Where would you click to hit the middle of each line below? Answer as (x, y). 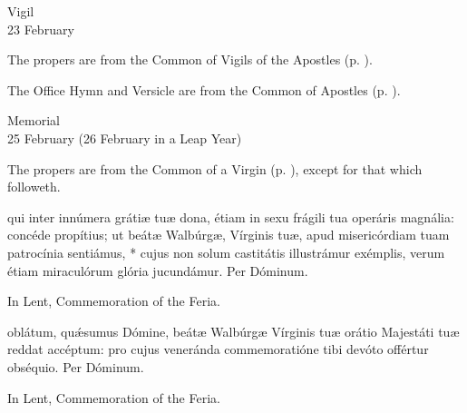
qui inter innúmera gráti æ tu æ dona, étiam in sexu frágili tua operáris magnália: (231, 216)
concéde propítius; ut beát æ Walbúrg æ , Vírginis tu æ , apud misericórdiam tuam (229, 235)
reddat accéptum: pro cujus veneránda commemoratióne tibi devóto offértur (218, 349)
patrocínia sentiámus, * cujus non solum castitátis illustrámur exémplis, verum (226, 252)
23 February (41, 29)
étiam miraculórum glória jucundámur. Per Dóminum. (158, 270)
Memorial (34, 120)
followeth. (34, 187)
